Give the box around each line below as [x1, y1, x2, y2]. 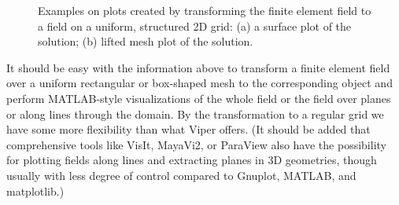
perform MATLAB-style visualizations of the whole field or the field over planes [6, 90, 391, 106]
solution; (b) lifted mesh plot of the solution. [38, 33, 253, 49]
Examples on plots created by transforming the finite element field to [38, 2, 371, 18]
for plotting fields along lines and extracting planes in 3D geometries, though [6, 152, 377, 168]
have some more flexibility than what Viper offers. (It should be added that [6, 121, 371, 137]
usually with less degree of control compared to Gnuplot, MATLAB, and [6, 167, 357, 183]
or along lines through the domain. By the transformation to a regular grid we [6, 105, 384, 122]
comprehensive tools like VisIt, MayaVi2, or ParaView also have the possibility [6, 136, 386, 152]
